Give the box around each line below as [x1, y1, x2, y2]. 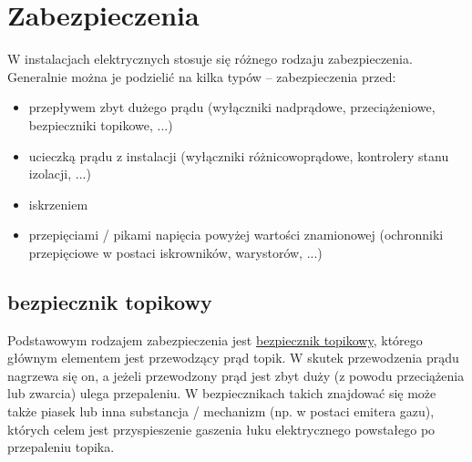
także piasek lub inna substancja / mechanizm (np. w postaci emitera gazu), [7, 402, 435, 421]
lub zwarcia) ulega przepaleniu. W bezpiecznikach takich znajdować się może [7, 384, 436, 403]
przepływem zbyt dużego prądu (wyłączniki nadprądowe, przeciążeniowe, [28, 98, 436, 117]
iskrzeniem [28, 194, 88, 213]
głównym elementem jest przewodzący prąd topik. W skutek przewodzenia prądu [7, 348, 459, 367]
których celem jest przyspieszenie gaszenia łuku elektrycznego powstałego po [7, 419, 436, 438]
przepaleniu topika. [7, 437, 115, 457]
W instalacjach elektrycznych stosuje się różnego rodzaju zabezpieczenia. [7, 49, 413, 68]
